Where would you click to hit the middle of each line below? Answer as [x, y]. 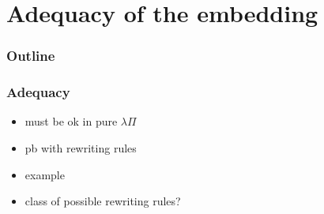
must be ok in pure [71, 121]
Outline [31, 56]
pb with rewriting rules [81, 148]
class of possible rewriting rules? [103, 201]
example [45, 174]
